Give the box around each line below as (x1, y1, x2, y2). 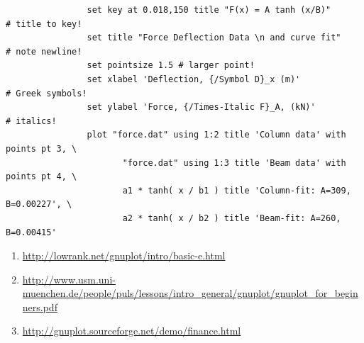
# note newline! (6, 46, 82, 57)
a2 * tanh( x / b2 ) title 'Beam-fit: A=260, (122, 213, 341, 223)
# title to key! (6, 18, 82, 29)
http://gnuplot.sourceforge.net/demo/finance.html (22, 323, 241, 338)
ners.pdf (22, 299, 57, 314)
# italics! (6, 116, 57, 126)
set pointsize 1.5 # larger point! (87, 60, 255, 71)
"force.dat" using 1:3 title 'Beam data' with (122, 157, 346, 168)
